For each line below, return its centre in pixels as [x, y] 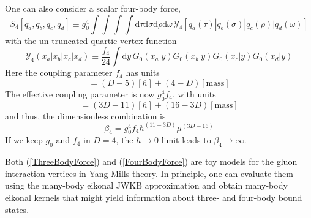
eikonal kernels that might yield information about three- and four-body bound [154, 197]
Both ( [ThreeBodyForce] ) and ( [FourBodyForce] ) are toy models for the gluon [151, 161]
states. [17, 209]
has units [143, 73]
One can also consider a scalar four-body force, [93, 8]
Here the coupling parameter [59, 73]
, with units [194, 93]
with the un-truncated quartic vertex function [91, 40]
